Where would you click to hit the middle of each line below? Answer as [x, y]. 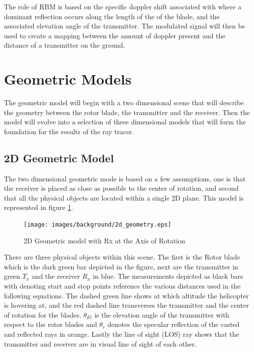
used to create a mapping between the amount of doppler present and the [115, 35]
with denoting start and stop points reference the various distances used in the [122, 286]
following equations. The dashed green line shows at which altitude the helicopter [127, 295]
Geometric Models [68, 79]
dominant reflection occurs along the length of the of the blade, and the [112, 16]
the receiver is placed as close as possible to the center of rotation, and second [121, 188]
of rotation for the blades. [43, 314]
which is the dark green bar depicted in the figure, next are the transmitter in [121, 266]
